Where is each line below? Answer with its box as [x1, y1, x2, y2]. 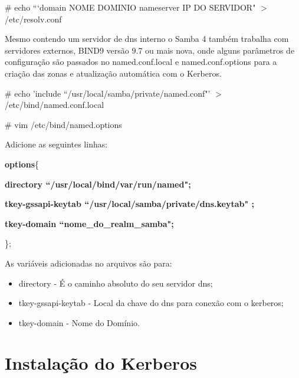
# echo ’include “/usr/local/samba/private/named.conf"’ [5, 87, 211, 99]
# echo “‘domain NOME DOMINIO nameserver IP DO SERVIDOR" [5, 1, 256, 13]
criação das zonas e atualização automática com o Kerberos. [5, 67, 222, 79]
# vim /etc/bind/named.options [5, 118, 122, 130]
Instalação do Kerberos [5, 351, 197, 375]
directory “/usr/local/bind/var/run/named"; [5, 178, 191, 190]
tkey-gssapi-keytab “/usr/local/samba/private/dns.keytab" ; [5, 198, 255, 210]
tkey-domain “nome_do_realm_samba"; [5, 217, 174, 229]
